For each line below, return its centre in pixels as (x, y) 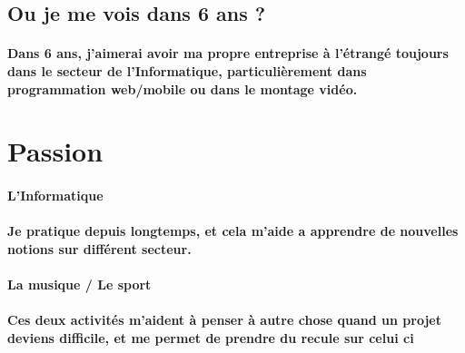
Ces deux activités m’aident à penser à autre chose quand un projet (224, 320)
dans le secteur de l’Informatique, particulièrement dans (187, 70)
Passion (55, 151)
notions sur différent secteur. (99, 248)
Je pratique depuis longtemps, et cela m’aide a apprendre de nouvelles (233, 231)
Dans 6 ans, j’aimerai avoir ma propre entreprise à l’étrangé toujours (228, 53)
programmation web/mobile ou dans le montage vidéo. (183, 88)
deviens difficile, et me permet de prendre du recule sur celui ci (211, 337)
